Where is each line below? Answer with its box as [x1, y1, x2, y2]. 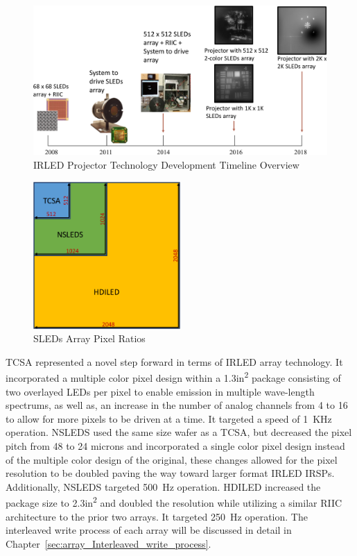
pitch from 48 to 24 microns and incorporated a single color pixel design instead [6, 438, 345, 453]
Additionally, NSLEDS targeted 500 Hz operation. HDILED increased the [6, 479, 321, 494]
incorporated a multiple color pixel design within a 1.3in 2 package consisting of [6, 369, 341, 385]
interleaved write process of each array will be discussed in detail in [6, 523, 292, 537]
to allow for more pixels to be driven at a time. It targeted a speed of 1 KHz [6, 411, 332, 426]
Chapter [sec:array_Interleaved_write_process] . [6, 536, 211, 550]
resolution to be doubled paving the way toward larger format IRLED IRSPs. [6, 466, 335, 480]
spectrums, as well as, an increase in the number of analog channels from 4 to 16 [6, 398, 348, 412]
